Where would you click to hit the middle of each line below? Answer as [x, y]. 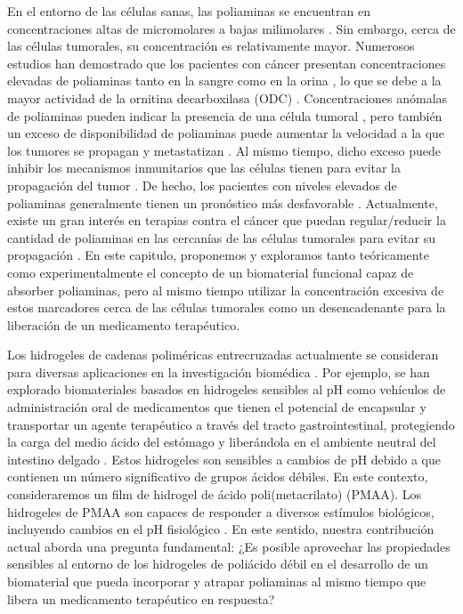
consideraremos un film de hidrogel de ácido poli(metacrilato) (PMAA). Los [215, 494]
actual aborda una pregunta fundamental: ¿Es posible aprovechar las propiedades [229, 546]
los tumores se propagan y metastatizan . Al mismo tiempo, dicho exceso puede [224, 150]
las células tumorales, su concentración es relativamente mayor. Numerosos [211, 46]
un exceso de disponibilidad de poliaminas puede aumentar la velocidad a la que [226, 133]
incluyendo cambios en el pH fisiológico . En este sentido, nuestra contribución [221, 529]
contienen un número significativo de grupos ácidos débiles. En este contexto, [218, 477]
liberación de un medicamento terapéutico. [124, 324]
